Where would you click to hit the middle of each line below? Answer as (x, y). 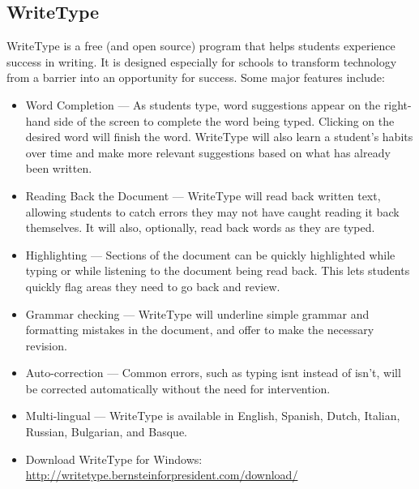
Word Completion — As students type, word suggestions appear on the (203, 104)
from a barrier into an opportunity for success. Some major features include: (196, 77)
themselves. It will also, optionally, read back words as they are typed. (200, 227)
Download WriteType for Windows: (114, 459)
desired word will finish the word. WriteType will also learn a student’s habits (219, 137)
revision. (46, 345)
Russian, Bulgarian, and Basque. (107, 432)
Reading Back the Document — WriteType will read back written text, (203, 195)
